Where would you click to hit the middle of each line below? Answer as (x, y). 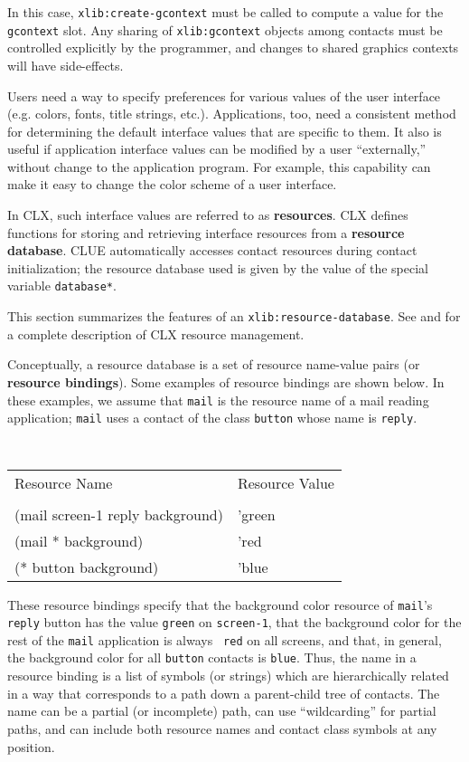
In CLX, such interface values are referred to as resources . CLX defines (208, 215)
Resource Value (286, 482)
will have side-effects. (66, 65)
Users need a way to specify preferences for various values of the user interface (224, 95)
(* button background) (87, 567)
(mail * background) (79, 540)
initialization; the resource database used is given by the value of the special (218, 267)
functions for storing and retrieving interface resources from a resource (206, 232)
